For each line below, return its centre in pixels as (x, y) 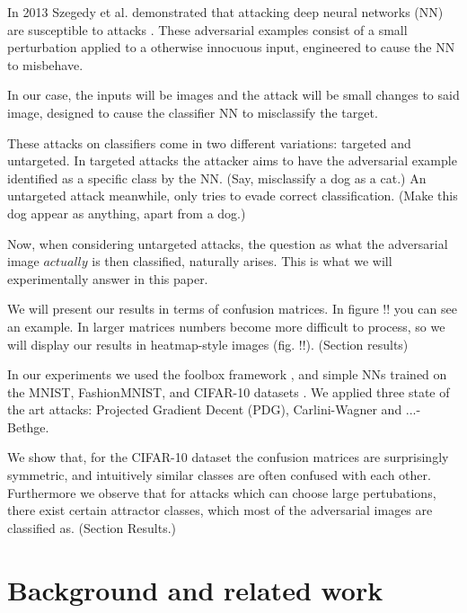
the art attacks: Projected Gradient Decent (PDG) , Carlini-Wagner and (205, 409)
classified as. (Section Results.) (92, 527)
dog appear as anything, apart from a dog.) (127, 213)
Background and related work (195, 589)
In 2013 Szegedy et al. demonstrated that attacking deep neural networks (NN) (225, 12)
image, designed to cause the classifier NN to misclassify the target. (193, 112)
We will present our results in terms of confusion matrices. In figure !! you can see (232, 309)
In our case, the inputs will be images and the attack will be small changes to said (233, 95)
